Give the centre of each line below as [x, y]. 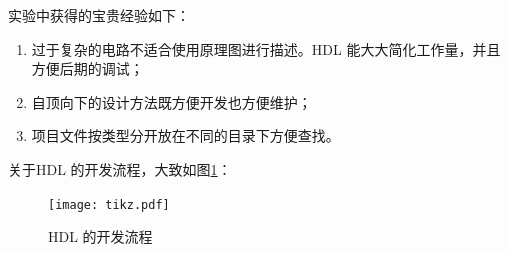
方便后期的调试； [87, 68]
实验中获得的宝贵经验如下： [99, 15]
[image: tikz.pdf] [109, 204]
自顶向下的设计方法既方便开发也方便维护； [171, 101]
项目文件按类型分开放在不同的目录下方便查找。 [185, 135]
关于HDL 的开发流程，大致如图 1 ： [120, 168]
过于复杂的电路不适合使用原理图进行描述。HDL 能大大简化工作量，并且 [266, 48]
